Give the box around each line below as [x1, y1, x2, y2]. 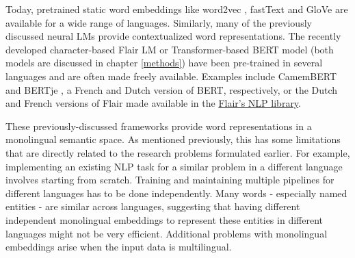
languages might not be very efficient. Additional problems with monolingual [5, 226, 328, 240]
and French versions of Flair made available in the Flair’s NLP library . [5, 96, 302, 110]
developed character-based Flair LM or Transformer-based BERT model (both [5, 42, 334, 56]
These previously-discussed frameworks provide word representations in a [5, 118, 312, 133]
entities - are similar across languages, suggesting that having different [5, 199, 300, 214]
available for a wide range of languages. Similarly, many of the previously [5, 15, 312, 29]
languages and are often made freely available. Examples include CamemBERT [5, 68, 337, 83]
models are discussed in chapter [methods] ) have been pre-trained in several [5, 55, 323, 70]
